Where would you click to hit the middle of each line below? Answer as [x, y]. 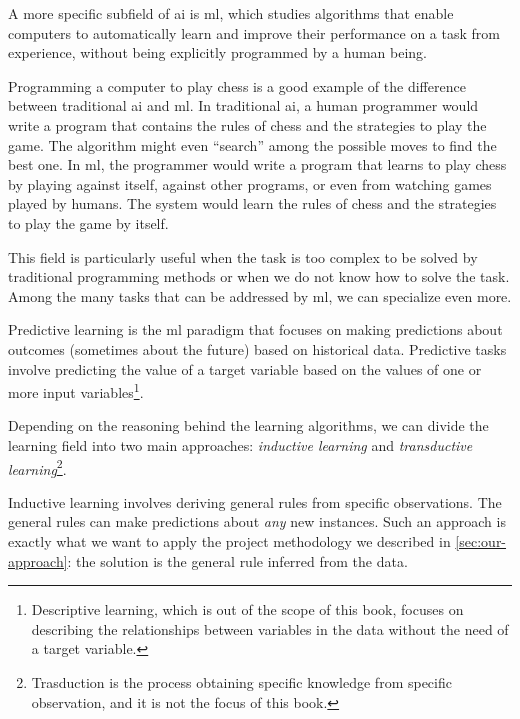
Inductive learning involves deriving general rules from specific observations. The [255, 501]
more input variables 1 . [76, 390]
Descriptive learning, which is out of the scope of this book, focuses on [247, 609]
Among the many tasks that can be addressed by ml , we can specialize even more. [260, 295]
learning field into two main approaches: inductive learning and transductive [240, 444]
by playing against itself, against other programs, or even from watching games [250, 183]
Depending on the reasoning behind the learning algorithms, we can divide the [248, 425]
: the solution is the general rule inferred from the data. [237, 560]
